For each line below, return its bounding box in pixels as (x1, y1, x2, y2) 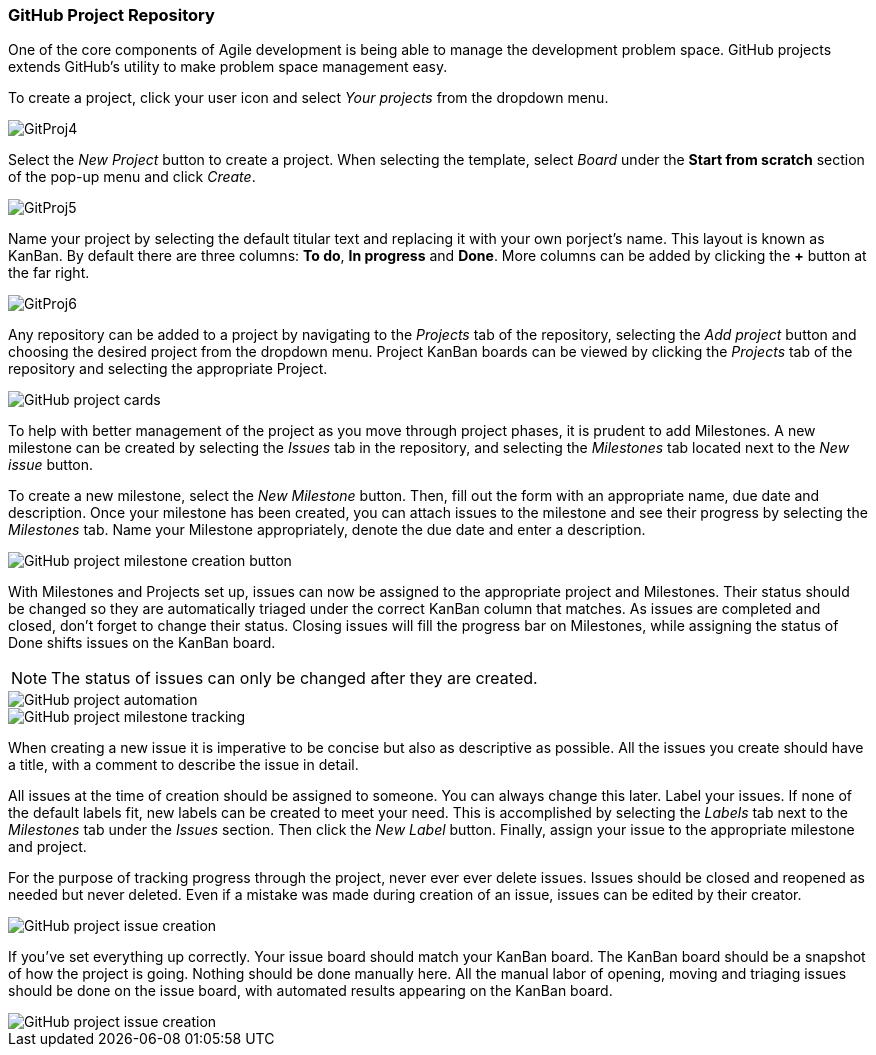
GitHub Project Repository (8, 5, 215, 25)
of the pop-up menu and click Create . (8, 168, 256, 186)
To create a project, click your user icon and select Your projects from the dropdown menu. (8, 89, 609, 107)
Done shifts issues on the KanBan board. (8, 634, 276, 652)
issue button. (8, 456, 94, 474)
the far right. (8, 264, 90, 282)
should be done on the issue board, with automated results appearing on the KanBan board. (8, 982, 613, 1000)
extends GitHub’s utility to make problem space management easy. (8, 58, 448, 76)
